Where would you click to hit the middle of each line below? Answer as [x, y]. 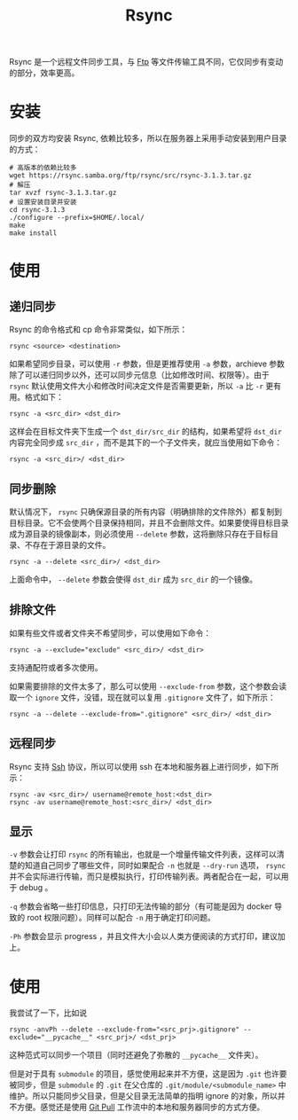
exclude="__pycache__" [51, 1038]
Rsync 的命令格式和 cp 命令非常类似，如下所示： [98, 330]
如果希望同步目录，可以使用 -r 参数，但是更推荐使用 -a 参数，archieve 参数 [147, 364]
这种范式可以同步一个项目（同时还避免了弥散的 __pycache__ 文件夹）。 [136, 1055]
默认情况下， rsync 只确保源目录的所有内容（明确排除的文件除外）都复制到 [145, 512]
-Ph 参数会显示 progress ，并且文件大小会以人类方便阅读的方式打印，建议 [143, 936]
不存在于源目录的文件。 [67, 544]
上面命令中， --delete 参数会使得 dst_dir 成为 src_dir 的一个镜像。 [133, 579]
